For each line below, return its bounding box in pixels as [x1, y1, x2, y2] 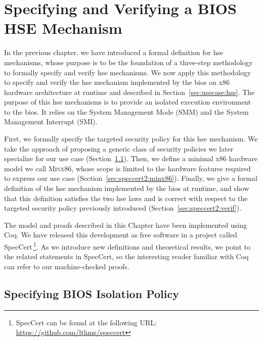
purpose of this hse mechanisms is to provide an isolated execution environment [4, 96, 251, 107]
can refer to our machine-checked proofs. [4, 261, 129, 271]
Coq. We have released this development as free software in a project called [4, 229, 237, 240]
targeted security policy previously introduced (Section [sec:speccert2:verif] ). [4, 203, 242, 213]
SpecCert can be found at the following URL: [16, 317, 157, 327]
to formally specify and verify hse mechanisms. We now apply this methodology [4, 67, 251, 77]
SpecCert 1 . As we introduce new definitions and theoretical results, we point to [4, 240, 250, 252]
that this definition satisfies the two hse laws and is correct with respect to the [4, 192, 248, 203]
